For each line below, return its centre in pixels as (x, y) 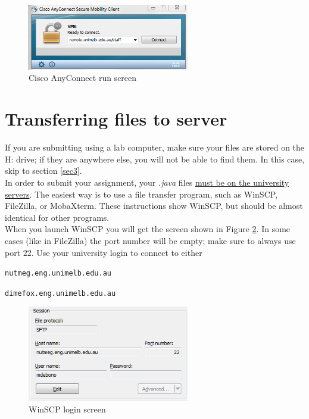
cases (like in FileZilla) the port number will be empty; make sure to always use (150, 240)
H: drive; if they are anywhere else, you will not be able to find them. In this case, (155, 159)
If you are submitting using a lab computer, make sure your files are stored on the (155, 147)
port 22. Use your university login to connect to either (104, 252)
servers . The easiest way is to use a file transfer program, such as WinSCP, (141, 194)
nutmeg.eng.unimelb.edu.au (58, 273)
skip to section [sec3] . (43, 171)
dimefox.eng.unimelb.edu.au (60, 293)
